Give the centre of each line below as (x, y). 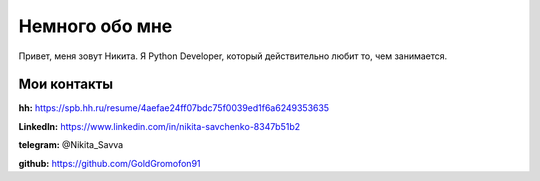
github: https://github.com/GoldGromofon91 (109, 163)
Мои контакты (66, 84)
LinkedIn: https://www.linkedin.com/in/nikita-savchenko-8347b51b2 (159, 126)
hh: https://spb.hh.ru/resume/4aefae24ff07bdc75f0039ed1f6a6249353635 (174, 108)
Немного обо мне (95, 26)
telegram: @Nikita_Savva (71, 145)
